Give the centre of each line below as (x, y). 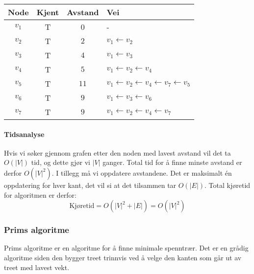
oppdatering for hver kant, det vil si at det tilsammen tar (90, 185)
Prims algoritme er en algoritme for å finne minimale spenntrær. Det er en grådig (126, 248)
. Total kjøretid (228, 185)
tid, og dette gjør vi (61, 162)
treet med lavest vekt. (37, 267)
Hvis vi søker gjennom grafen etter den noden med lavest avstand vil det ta (117, 152)
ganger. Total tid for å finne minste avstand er (172, 162)
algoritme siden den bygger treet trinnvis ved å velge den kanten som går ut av (123, 257)
